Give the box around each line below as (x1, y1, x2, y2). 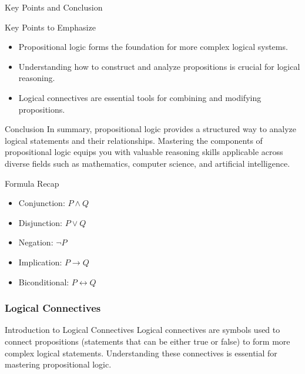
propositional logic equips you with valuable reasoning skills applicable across (5, 146, 283, 158)
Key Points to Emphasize (5, 21, 96, 33)
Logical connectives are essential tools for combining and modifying (18, 91, 262, 103)
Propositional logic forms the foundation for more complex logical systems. (18, 41, 288, 53)
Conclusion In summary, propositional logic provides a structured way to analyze (5, 123, 297, 135)
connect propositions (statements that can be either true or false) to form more (5, 335, 290, 347)
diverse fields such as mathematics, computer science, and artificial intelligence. (5, 157, 290, 169)
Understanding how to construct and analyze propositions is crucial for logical (18, 60, 300, 72)
